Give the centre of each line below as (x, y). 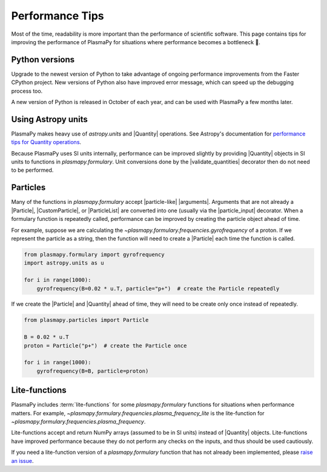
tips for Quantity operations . (46, 142)
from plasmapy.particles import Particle (86, 320)
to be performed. (32, 170)
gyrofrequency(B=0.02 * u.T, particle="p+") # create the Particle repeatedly (158, 288)
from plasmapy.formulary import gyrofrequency (94, 254)
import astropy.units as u (64, 263)
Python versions (43, 60)
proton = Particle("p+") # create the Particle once (105, 346)
